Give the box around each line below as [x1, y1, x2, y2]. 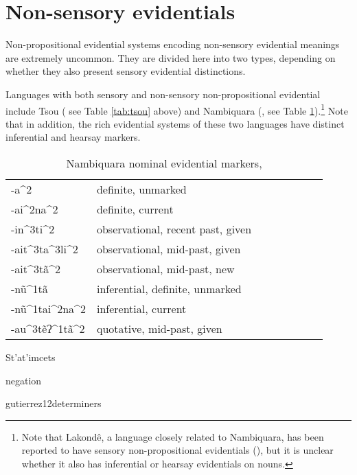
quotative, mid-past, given [96, 320, 222, 336]
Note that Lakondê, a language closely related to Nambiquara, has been [21, 429, 324, 443]
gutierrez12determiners [5, 396, 102, 410]
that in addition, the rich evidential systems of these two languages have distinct [5, 116, 345, 130]
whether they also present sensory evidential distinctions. [5, 64, 246, 78]
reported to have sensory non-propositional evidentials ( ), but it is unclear [21, 443, 334, 457]
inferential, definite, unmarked [96, 280, 242, 297]
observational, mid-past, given [96, 240, 241, 257]
